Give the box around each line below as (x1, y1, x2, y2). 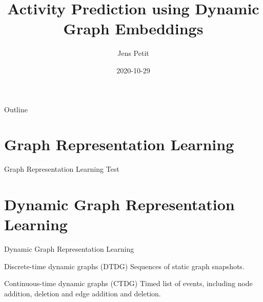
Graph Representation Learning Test (4, 164, 119, 174)
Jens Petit (117, 48, 149, 58)
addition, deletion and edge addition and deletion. (4, 288, 161, 298)
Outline (4, 104, 28, 114)
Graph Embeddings (63, 18, 204, 39)
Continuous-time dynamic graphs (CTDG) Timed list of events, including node (4, 278, 253, 289)
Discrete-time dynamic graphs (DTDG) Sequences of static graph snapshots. (4, 260, 245, 271)
